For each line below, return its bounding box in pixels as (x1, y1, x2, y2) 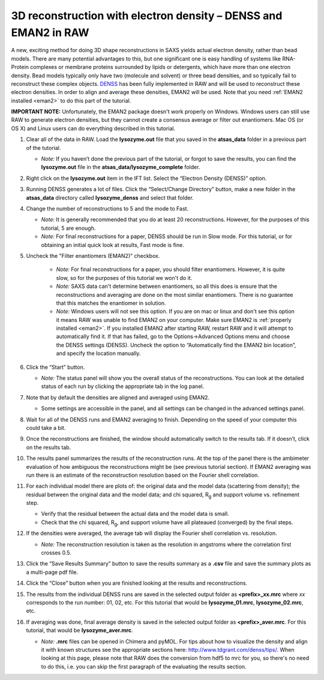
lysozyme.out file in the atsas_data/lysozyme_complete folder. (41, 164, 200, 171)
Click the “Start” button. (26, 363, 85, 371)
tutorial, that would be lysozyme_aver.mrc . (26, 627, 133, 634)
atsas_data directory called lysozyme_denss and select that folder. (26, 194, 194, 201)
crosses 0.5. (41, 549, 71, 556)
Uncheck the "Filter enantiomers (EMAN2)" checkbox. (26, 252, 160, 259)
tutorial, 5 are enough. (41, 224, 96, 231)
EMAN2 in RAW (11, 26, 89, 39)
